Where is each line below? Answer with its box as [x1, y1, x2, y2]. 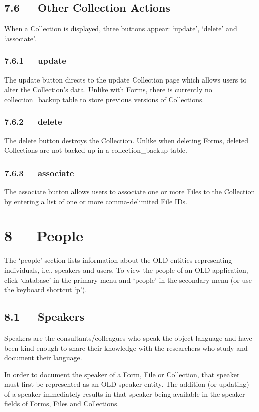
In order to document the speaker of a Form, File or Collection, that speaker [4, 369, 240, 379]
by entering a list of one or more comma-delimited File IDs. [4, 196, 188, 206]
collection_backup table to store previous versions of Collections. [4, 94, 204, 104]
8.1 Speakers [4, 309, 85, 324]
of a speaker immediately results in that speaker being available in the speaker [4, 388, 245, 399]
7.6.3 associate [4, 166, 74, 179]
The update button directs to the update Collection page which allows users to [4, 74, 247, 85]
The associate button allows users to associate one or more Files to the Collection [4, 186, 255, 197]
